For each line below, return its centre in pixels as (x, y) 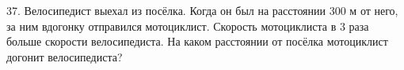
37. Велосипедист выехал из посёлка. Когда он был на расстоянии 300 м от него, (202, 10)
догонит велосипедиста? (65, 56)
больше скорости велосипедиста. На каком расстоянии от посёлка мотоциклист (197, 41)
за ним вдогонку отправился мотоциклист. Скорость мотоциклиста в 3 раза (188, 26)
